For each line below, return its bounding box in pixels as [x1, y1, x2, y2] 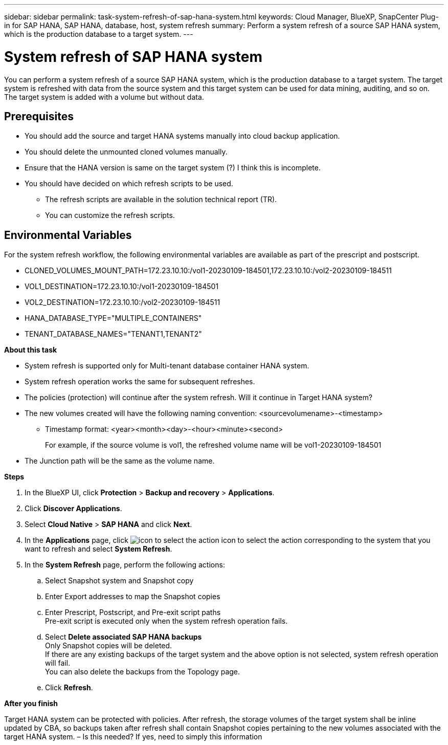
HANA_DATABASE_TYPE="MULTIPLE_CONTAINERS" [25, 314, 202, 323]
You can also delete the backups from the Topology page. [45, 667, 240, 676]
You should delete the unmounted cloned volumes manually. [25, 147, 228, 157]
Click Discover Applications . [25, 504, 122, 513]
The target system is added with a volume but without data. [4, 92, 204, 101]
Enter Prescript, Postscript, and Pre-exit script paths [45, 608, 221, 617]
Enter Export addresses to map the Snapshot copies [45, 592, 220, 601]
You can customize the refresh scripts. [45, 211, 175, 220]
